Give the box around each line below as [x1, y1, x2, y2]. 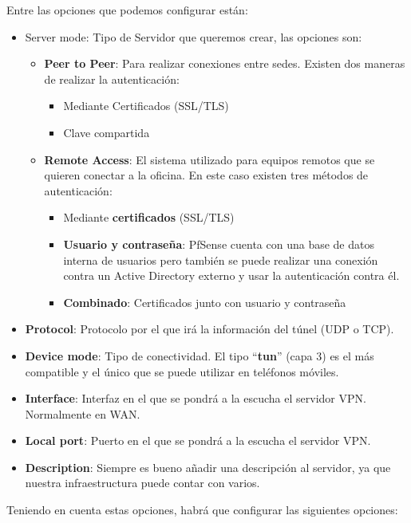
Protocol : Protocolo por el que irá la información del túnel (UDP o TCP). [25, 320, 394, 337]
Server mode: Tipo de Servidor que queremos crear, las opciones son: [25, 28, 362, 45]
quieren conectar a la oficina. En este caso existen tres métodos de [44, 167, 369, 183]
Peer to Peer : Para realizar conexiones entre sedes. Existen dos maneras [44, 55, 405, 72]
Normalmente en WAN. [25, 405, 140, 422]
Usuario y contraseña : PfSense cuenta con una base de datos [63, 235, 374, 252]
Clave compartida [63, 124, 150, 140]
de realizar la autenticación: [44, 70, 180, 87]
